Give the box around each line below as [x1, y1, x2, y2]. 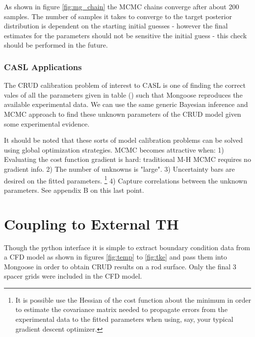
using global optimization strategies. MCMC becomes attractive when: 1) [4, 144, 224, 155]
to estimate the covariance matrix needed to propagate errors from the [15, 304, 228, 314]
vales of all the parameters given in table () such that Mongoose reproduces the [4, 89, 243, 100]
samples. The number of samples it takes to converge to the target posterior [4, 11, 232, 21]
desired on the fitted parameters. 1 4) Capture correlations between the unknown [4, 174, 247, 185]
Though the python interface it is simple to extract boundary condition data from [4, 242, 251, 252]
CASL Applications [4, 60, 82, 73]
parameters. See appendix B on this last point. [4, 184, 144, 195]
